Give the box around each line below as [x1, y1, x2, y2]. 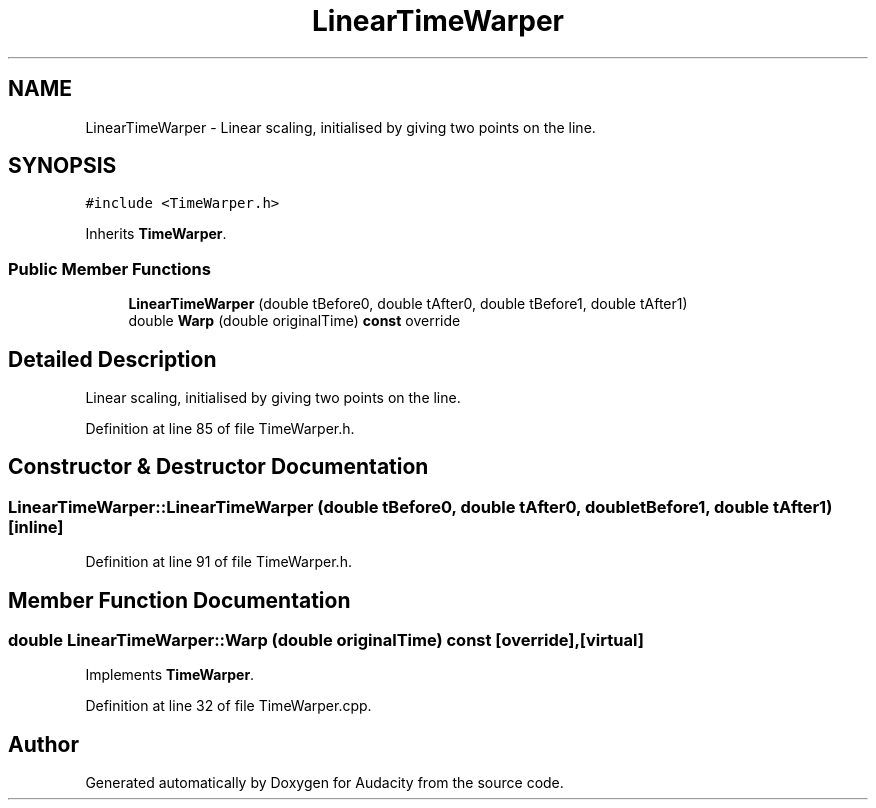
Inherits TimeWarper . [85, 225, 227, 243]
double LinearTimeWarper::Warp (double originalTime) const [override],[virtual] [8, 630, 644, 651]
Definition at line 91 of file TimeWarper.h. [85, 553, 352, 571]
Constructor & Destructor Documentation [8, 454, 429, 480]
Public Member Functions [8, 258, 211, 279]
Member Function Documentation [8, 587, 351, 613]
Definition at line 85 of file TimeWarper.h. [85, 420, 355, 438]
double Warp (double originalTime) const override [128, 312, 461, 330]
